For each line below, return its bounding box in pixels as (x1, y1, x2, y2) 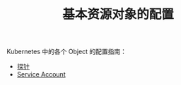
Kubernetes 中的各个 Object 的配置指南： (6, 47, 127, 56)
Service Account (16, 70, 66, 79)
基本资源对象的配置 (62, 6, 174, 22)
